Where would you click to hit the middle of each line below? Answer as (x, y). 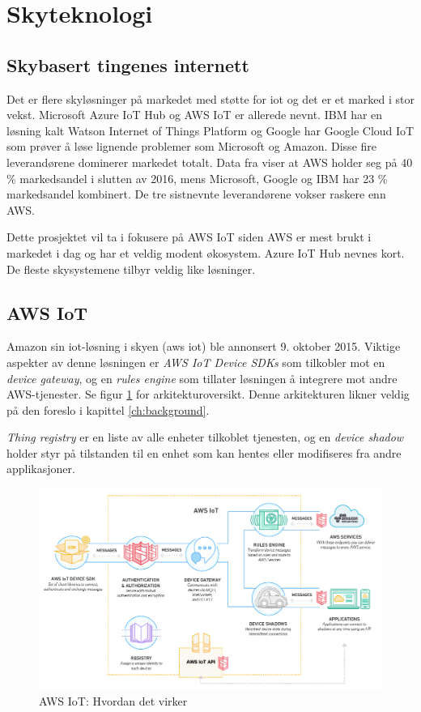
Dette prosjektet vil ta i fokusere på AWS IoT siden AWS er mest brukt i (189, 237)
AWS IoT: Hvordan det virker (113, 700)
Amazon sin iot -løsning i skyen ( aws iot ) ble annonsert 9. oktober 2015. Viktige (204, 346)
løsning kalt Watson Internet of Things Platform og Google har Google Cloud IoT (210, 130)
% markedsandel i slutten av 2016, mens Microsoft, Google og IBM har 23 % (197, 178)
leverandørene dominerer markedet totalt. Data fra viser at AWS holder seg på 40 (210, 162)
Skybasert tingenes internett (128, 64)
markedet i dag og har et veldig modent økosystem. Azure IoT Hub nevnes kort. (206, 252)
